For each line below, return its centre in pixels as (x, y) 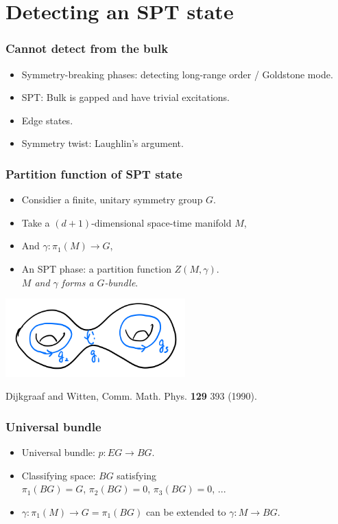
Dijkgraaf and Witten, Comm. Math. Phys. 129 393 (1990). (131, 396)
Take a (36, 222)
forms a (77, 282)
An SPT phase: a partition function (96, 268)
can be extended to (186, 511)
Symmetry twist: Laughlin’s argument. (102, 143)
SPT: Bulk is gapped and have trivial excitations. (125, 97)
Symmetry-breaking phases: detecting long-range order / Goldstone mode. (177, 74)
